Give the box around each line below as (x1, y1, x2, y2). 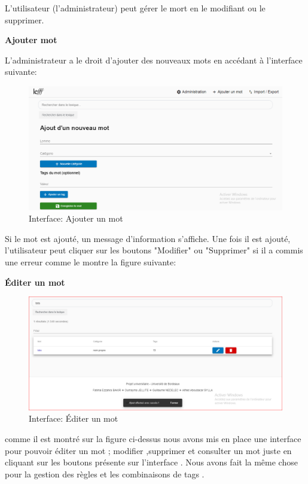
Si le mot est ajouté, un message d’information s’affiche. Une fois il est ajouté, (5, 232, 291, 244)
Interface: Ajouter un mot (29, 212, 123, 225)
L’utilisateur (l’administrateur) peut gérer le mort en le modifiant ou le (5, 2, 266, 14)
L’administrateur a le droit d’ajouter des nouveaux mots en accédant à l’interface (5, 53, 303, 66)
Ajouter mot (5, 34, 57, 46)
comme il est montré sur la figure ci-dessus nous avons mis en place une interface (5, 432, 301, 444)
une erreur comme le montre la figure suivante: (5, 255, 176, 268)
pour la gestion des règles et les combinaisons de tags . (5, 467, 205, 480)
